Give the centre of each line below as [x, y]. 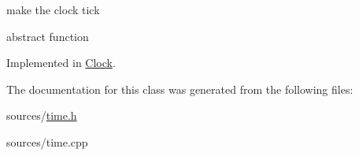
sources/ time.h [42, 115]
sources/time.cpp [47, 141]
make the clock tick [53, 9]
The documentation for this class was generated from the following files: [180, 89]
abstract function [48, 36]
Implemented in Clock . [61, 63]
